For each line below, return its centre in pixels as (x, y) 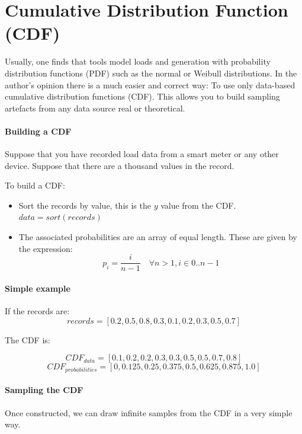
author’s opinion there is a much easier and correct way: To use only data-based (150, 84)
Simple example (38, 288)
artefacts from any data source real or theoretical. (95, 108)
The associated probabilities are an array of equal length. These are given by (158, 237)
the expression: (46, 248)
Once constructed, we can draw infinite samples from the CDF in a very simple (149, 412)
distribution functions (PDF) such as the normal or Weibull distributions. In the (151, 73)
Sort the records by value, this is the (85, 205)
